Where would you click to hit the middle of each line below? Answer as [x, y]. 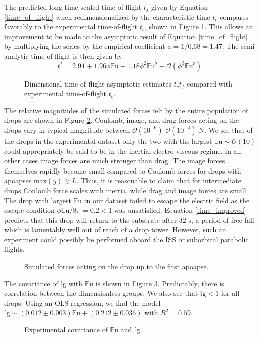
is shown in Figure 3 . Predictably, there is [160, 283]
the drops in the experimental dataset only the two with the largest [108, 141]
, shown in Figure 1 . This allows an [199, 26]
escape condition [29, 210]
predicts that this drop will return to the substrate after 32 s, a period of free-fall [129, 220]
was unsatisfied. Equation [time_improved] [180, 210]
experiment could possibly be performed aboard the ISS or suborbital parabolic [126, 239]
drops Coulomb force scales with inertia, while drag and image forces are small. [126, 190]
